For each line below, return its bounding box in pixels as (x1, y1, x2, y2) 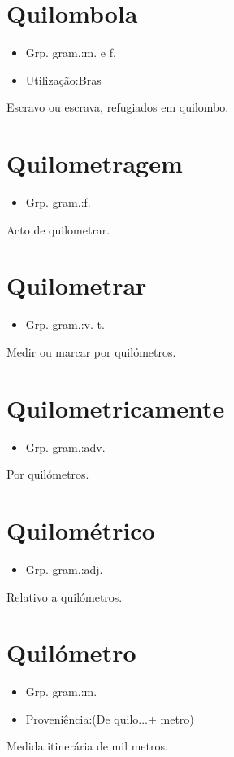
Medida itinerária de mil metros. (6, 737, 168, 755)
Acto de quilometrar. (6, 221, 110, 238)
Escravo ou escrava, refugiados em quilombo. (6, 98, 229, 116)
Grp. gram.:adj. (25, 560, 103, 577)
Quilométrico (6, 514, 155, 547)
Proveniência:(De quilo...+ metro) (25, 710, 194, 727)
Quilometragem (6, 147, 183, 180)
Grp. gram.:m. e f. (25, 44, 116, 61)
